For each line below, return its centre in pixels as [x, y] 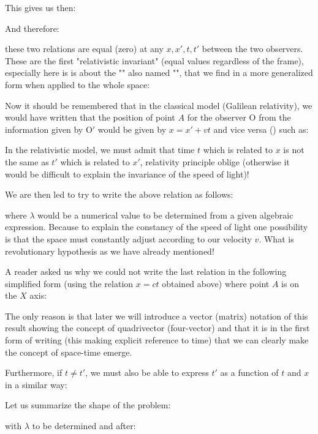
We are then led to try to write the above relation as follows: [119, 194]
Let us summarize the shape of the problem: [88, 405]
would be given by [132, 129]
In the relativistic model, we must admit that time [100, 150]
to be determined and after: [84, 426]
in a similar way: [36, 384]
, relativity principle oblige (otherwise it [215, 161]
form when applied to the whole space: [78, 84]
